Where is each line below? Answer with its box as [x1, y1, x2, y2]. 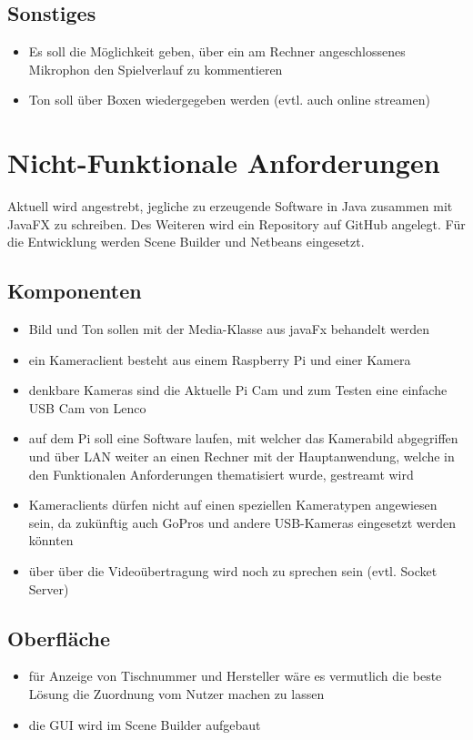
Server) [28, 579, 69, 598]
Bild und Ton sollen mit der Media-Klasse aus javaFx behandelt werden [28, 319, 430, 339]
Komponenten [7, 277, 142, 305]
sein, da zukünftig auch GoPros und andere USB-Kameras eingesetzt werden [28, 512, 456, 532]
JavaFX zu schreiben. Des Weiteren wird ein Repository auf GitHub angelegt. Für [7, 214, 466, 233]
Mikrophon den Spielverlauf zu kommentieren [28, 59, 283, 78]
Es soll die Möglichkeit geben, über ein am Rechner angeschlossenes [28, 42, 406, 61]
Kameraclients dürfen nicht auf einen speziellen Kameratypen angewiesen [28, 495, 438, 514]
